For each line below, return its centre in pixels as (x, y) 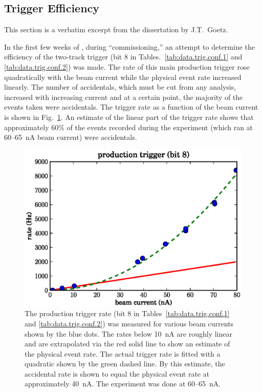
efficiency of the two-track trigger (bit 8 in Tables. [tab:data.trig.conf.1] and (123, 57)
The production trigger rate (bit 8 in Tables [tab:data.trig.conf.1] (127, 313)
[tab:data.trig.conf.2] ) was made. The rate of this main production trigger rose (127, 66)
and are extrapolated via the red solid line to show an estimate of (127, 344)
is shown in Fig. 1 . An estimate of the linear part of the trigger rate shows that (129, 117)
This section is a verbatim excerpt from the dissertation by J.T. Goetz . (116, 29)
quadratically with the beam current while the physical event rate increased (123, 77)
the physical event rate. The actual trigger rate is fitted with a (123, 353)
